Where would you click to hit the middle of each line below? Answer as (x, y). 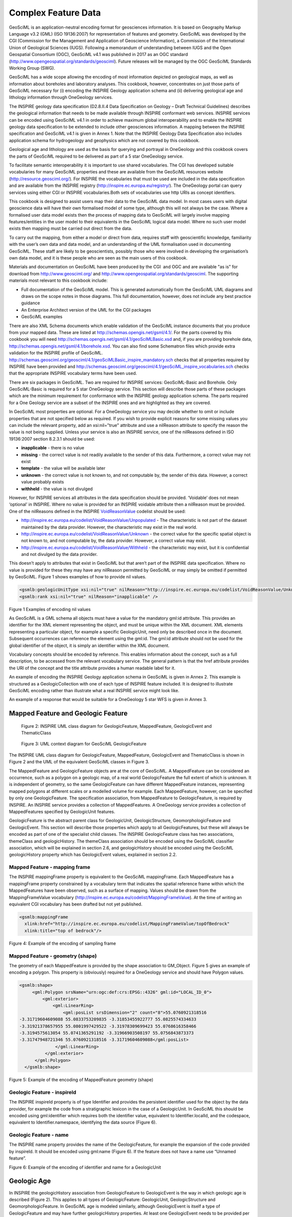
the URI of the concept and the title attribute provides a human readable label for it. (92, 668)
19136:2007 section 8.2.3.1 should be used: (52, 439)
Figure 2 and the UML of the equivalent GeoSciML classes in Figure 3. (79, 762)
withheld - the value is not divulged (57, 489)
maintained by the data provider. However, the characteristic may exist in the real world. (109, 527)
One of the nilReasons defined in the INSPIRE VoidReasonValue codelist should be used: (97, 511)
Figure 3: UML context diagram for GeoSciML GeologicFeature (84, 744)
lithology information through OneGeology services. (61, 97)
